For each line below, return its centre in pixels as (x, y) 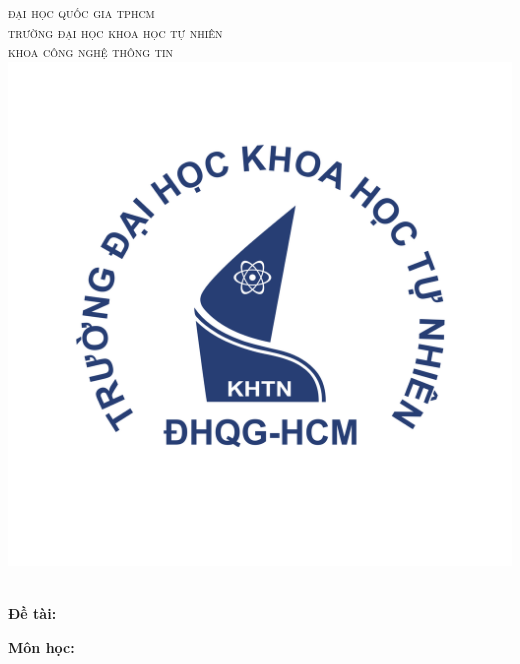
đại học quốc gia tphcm (81, 12)
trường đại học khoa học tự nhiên (115, 31)
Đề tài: (32, 612)
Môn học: (41, 646)
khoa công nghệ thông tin (91, 51)
